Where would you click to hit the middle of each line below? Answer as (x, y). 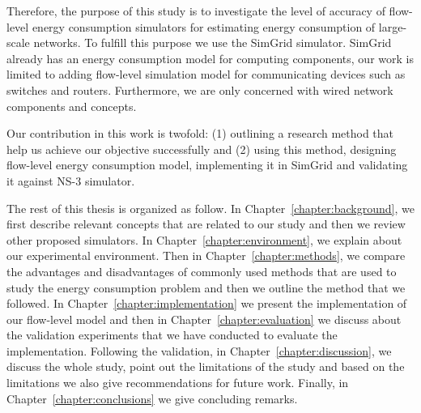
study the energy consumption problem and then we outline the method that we (206, 287)
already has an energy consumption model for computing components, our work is (210, 58)
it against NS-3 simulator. (71, 180)
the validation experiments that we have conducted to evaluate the (172, 335)
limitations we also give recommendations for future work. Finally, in (178, 383)
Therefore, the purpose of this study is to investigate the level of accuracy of (196, 11)
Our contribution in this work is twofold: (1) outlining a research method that (200, 133)
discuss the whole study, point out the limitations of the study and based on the (206, 366)
